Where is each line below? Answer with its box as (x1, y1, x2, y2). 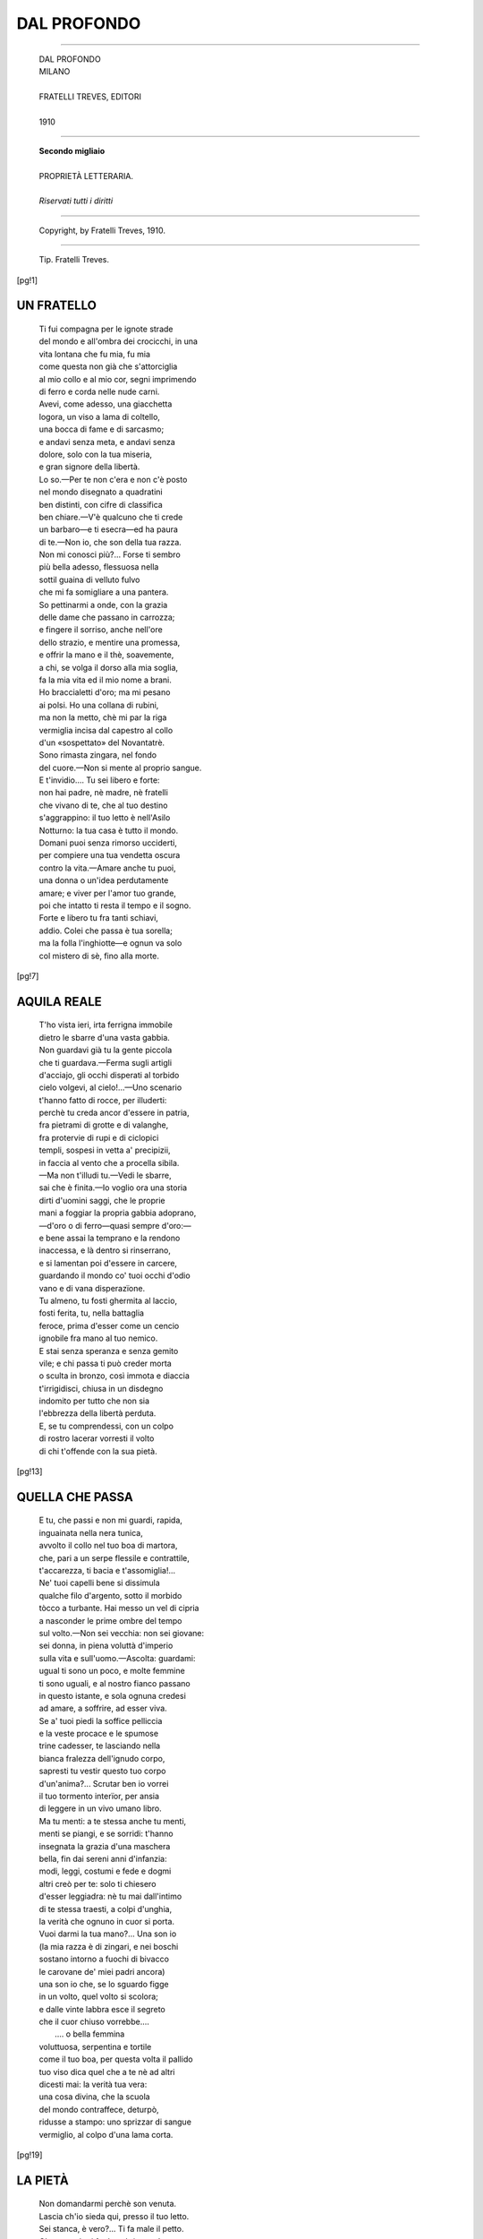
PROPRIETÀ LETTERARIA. (38, 170, 134, 181)
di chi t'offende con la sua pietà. (38, 1445, 157, 1456)
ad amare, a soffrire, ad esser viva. (38, 1703, 167, 1714)
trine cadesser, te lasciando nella (38, 1740, 161, 1751)
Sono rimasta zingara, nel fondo (38, 750, 157, 760)
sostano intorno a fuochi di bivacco (38, 1953, 170, 1965)
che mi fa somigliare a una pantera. (38, 587, 169, 597)
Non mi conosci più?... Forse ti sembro (38, 549, 181, 560)
